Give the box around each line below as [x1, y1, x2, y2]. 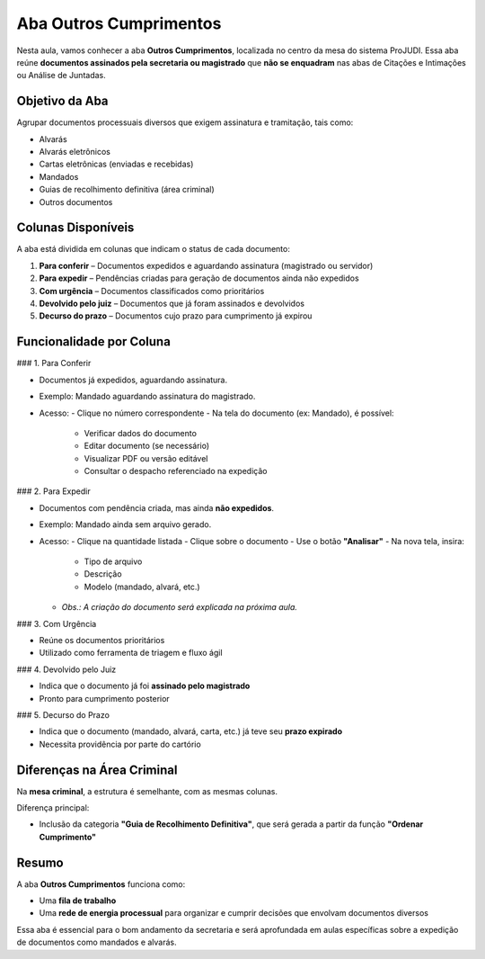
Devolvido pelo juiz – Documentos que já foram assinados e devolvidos [39, 298, 305, 309]
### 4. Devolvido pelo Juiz [16, 664, 117, 675]
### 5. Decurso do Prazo [16, 709, 110, 720]
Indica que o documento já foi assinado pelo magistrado [39, 680, 251, 692]
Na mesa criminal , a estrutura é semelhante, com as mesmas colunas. [16, 785, 278, 796]
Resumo [16, 855, 64, 870]
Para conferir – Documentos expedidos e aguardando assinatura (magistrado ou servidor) [39, 260, 374, 271]
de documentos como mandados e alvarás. [16, 937, 177, 948]
